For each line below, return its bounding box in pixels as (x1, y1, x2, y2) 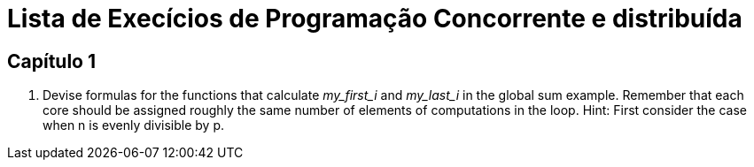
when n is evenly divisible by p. (43, 118, 224, 133)
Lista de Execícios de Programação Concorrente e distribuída (7, 4, 742, 34)
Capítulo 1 (7, 49, 97, 72)
